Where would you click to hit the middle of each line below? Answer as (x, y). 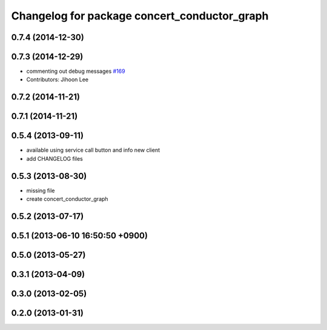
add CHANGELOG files (54, 158)
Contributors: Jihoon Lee (58, 79)
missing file (41, 190)
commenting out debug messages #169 (76, 71)
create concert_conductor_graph (67, 199)
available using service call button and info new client (93, 150)
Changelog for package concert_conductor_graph (140, 16)
